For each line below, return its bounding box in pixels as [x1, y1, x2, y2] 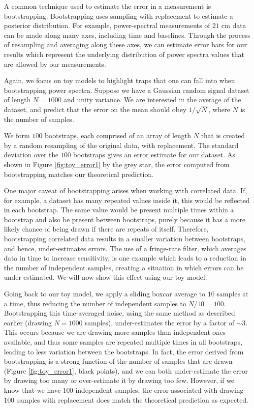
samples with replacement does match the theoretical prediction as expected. [16, 394, 249, 405]
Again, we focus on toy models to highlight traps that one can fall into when [4, 75, 235, 86]
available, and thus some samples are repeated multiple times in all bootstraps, [4, 337, 243, 347]
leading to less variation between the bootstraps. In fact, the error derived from [4, 346, 244, 356]
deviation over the [4, 149, 59, 160]
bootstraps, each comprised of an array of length [44, 130, 191, 141]
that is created [201, 130, 245, 141]
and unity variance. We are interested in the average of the [63, 94, 241, 105]
